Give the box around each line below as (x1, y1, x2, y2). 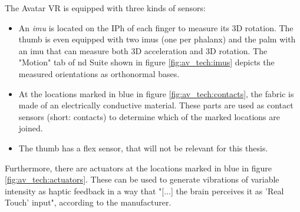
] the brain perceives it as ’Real (170, 184, 284, 197)
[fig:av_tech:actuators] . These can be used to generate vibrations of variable (5, 173, 279, 185)
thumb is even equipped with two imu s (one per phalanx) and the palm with (18, 33, 296, 45)
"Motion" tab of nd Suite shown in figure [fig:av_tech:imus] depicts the (18, 56, 275, 68)
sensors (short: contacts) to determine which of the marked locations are (18, 110, 280, 122)
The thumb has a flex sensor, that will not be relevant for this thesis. (18, 141, 268, 154)
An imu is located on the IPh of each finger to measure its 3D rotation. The (18, 21, 294, 34)
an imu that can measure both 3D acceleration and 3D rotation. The (18, 44, 268, 57)
